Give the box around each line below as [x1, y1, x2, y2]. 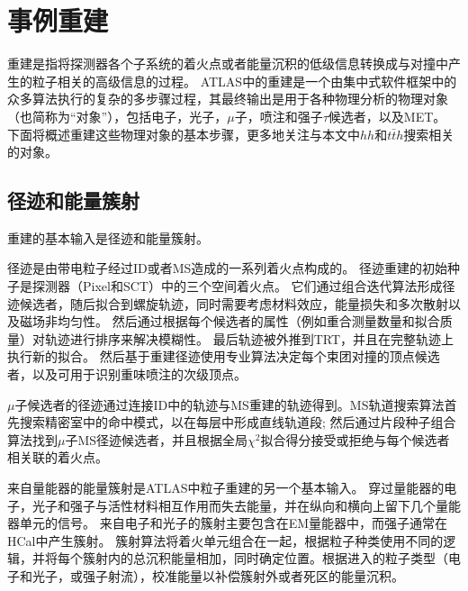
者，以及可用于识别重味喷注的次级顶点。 [7, 365, 247, 384]
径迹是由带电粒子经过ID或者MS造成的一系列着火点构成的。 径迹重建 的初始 [7, 259, 448, 277]
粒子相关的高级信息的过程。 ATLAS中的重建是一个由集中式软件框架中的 [31, 71, 457, 90]
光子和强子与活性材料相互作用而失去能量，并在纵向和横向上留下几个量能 [31, 496, 461, 514]
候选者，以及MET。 [328, 106, 446, 125]
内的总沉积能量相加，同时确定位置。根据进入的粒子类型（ [107, 549, 448, 568]
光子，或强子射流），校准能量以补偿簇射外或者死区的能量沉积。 [31, 566, 404, 585]
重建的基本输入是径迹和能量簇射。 [7, 228, 209, 247]
